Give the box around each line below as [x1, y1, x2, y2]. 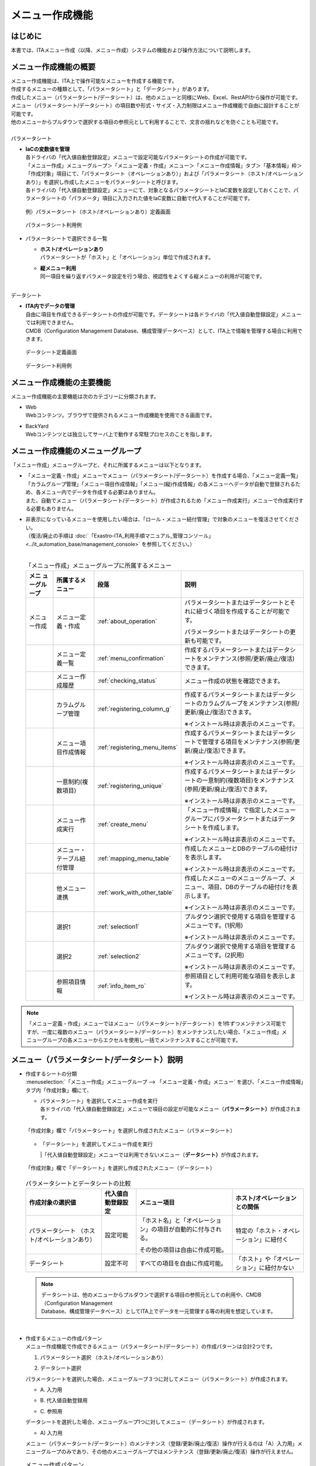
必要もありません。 [30, 505, 77, 513]
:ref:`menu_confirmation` [97, 654, 166, 662]
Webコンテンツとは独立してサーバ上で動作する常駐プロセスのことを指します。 [25, 431, 215, 438]
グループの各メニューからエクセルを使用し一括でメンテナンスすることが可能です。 [42, 1036, 241, 1043]
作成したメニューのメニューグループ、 [184, 874, 290, 882]
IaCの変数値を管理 [25, 145, 70, 152]
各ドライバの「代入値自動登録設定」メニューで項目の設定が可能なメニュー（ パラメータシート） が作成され [40, 1105, 296, 1112]
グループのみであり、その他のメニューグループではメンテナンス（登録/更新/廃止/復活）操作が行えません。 [40, 1448, 297, 1455]
